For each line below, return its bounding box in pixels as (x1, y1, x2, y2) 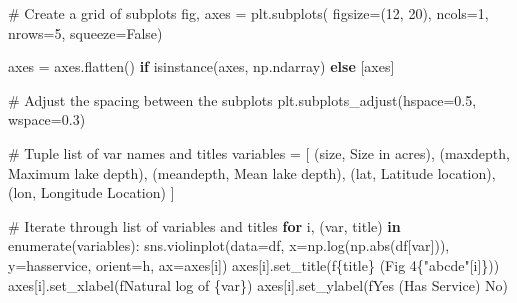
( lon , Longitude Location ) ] (8, 182, 175, 203)
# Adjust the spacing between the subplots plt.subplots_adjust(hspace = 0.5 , (8, 89, 477, 110)
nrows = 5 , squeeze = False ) (8, 22, 163, 43)
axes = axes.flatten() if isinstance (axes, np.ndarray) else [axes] (8, 56, 395, 77)
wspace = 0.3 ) (8, 109, 86, 130)
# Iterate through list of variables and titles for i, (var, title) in (8, 215, 401, 236)
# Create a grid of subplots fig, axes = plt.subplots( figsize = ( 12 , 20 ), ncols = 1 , (8, 3, 489, 23)
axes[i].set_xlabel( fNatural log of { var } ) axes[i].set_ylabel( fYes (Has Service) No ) (8, 274, 508, 295)
